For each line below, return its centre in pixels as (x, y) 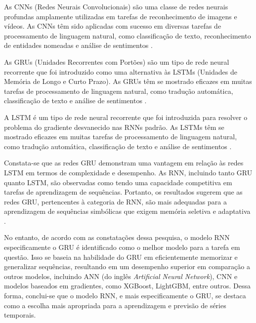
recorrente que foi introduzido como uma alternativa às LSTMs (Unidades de (121, 71)
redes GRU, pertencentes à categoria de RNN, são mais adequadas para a (115, 201)
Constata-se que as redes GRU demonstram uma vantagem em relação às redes (124, 163)
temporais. (20, 315)
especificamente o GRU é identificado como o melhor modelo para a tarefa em (122, 247)
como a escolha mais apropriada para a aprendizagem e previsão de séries (115, 305)
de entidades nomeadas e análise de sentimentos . (78, 45)
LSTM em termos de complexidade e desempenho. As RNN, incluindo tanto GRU (128, 172)
